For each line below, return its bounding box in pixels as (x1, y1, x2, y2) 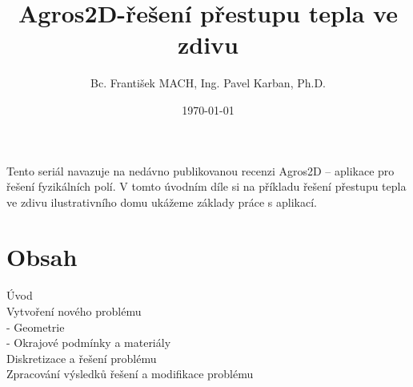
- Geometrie (6, 318, 65, 335)
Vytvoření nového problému (6, 303, 142, 319)
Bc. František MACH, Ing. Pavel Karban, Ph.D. (90, 75, 326, 91)
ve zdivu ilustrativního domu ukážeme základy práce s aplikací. (6, 193, 317, 210)
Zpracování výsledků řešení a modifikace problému (6, 365, 254, 382)
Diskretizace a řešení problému (6, 349, 157, 366)
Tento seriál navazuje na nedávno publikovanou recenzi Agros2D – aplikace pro (6, 162, 395, 179)
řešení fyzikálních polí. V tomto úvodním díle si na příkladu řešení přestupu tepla (6, 178, 407, 195)
